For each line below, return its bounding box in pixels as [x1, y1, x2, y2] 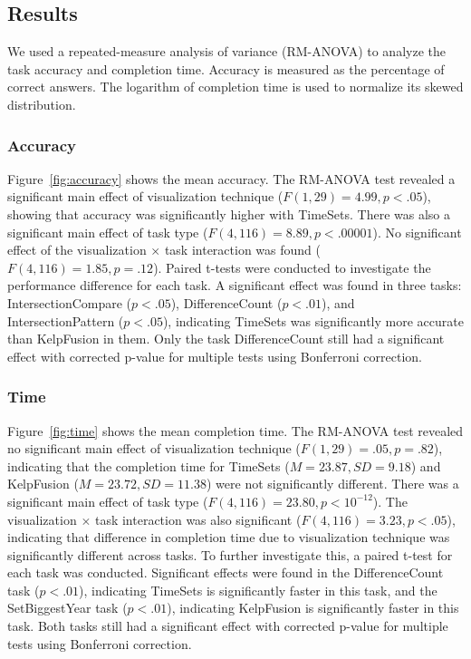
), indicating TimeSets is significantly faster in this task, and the [79, 580, 437, 599]
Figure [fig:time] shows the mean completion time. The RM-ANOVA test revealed [7, 421, 464, 440]
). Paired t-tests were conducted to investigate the [153, 257, 431, 276]
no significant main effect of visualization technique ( [7, 439, 301, 458]
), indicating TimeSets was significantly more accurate [162, 311, 464, 330]
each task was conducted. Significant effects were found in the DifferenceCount [7, 563, 444, 582]
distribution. [7, 94, 76, 113]
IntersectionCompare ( [7, 293, 132, 312]
